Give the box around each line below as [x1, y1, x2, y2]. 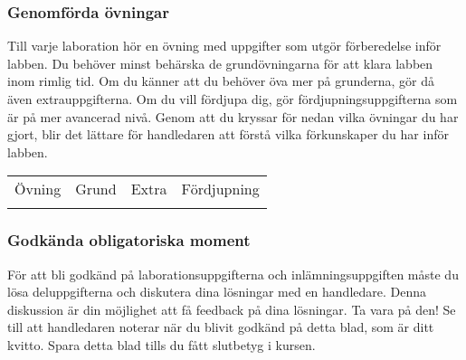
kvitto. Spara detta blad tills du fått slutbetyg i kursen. [7, 335, 316, 354]
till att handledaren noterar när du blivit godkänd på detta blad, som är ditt [7, 317, 434, 336]
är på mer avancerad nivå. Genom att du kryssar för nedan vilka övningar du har [7, 107, 459, 126]
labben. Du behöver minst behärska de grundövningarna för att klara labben [7, 53, 433, 72]
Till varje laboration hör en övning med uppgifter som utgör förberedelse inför [7, 36, 442, 55]
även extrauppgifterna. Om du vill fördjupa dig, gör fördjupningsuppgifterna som [7, 90, 458, 108]
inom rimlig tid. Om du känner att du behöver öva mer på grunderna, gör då [7, 71, 435, 90]
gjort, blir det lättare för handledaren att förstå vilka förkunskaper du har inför [7, 125, 449, 144]
